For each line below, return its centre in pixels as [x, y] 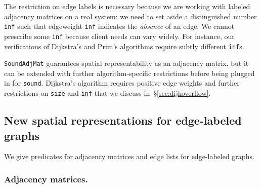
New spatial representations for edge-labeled [123, 120]
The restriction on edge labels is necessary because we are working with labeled [127, 6]
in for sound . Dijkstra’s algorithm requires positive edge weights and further [122, 83]
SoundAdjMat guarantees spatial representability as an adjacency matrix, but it [126, 63]
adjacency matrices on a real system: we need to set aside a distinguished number [130, 16]
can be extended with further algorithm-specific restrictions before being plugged [129, 73]
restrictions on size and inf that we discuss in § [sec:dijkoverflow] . [107, 93]
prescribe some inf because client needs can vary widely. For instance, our [119, 36]
